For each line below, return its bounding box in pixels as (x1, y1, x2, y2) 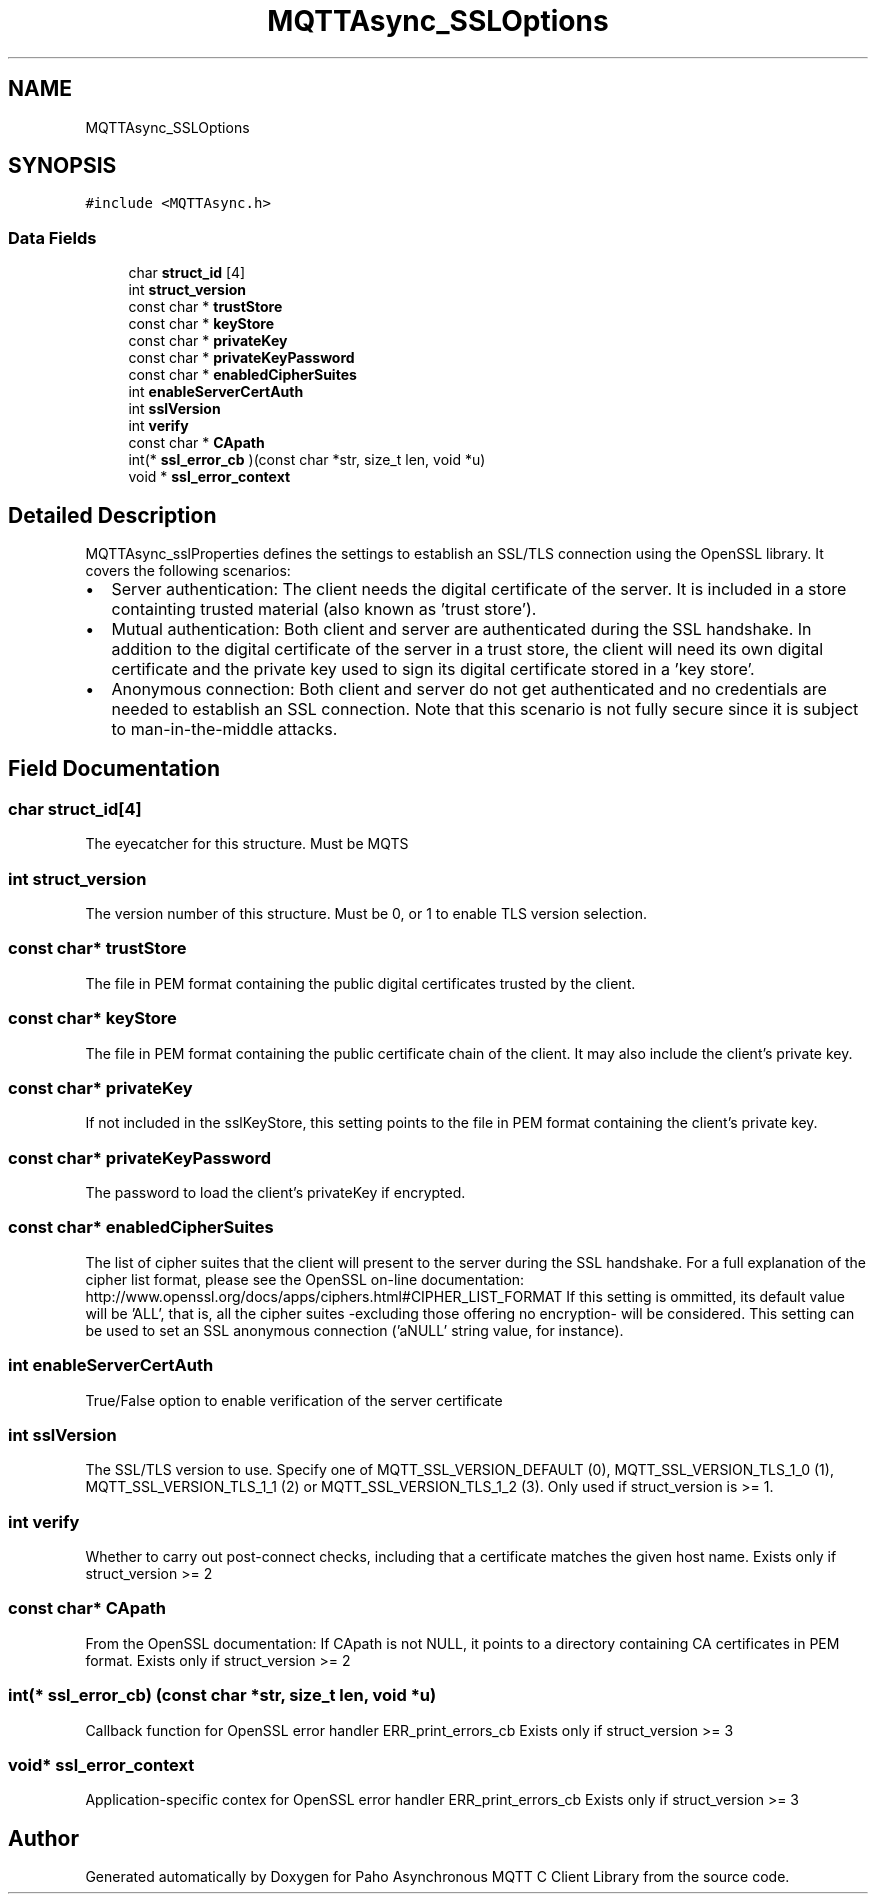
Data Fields (8, 227, 97, 248)
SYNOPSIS (8, 153, 117, 179)
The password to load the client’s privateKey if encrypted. (85, 1184, 466, 1201)
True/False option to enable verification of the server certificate (85, 1391, 503, 1409)
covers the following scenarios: (85, 562, 291, 580)
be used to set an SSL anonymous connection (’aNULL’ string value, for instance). (85, 1321, 624, 1339)
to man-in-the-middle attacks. (111, 719, 338, 740)
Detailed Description (8, 502, 217, 528)
